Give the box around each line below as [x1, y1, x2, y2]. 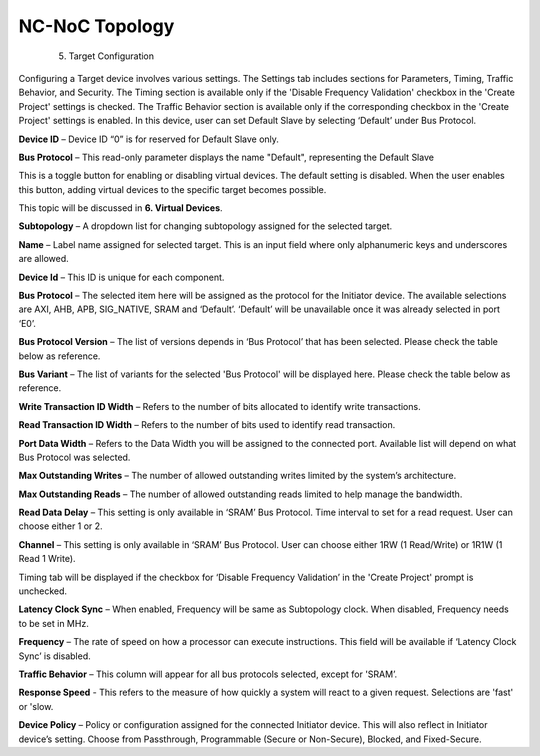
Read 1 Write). [18, 553, 76, 565]
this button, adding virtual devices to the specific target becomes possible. [18, 183, 327, 195]
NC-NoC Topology [18, 15, 175, 37]
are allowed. [18, 253, 69, 265]
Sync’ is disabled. [18, 650, 92, 662]
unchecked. [18, 585, 68, 597]
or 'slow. [18, 700, 54, 712]
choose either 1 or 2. [18, 520, 104, 532]
